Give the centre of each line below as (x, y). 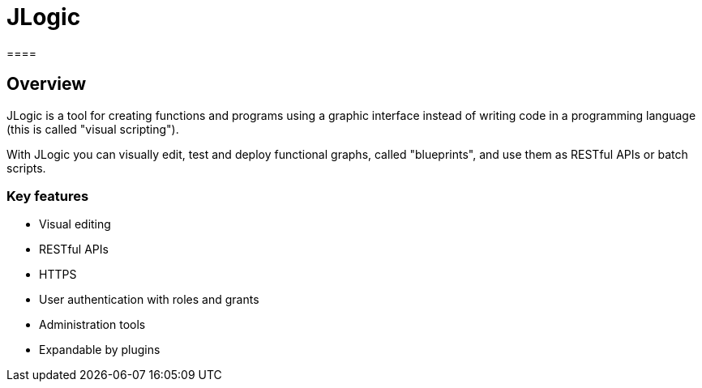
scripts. (26, 168)
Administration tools (92, 325)
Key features (48, 196)
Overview (47, 84)
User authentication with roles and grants (149, 300)
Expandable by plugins (100, 350)
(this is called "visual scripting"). (93, 129)
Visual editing (75, 224)
